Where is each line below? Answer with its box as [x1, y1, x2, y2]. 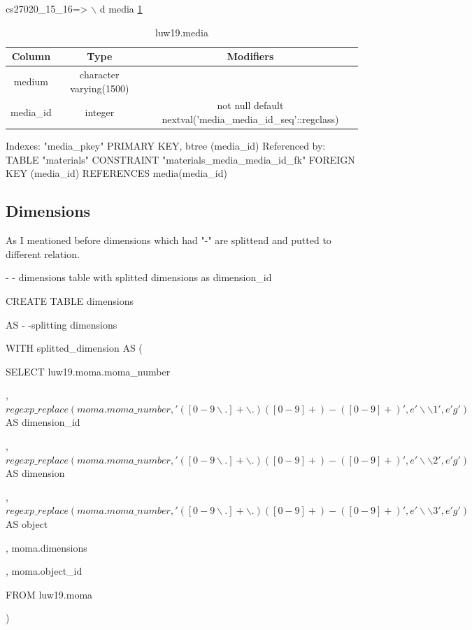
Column [11, 49, 51, 64]
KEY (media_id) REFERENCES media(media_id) [6, 166, 227, 180]
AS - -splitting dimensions [6, 317, 117, 331]
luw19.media [155, 24, 208, 39]
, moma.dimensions [6, 540, 87, 554]
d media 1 [99, 1, 143, 15]
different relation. [6, 246, 80, 261]
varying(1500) [70, 80, 129, 95]
